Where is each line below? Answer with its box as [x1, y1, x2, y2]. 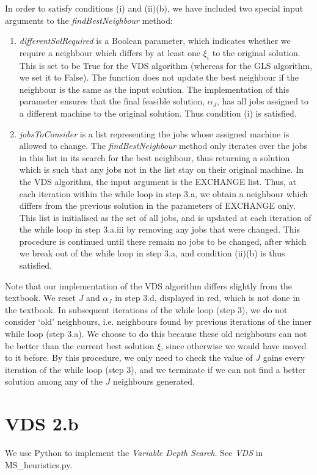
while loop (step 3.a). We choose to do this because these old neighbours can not [5, 327, 307, 340]
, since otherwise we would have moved [161, 339, 307, 352]
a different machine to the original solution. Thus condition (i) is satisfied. [19, 106, 297, 119]
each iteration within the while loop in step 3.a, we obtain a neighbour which [19, 187, 308, 200]
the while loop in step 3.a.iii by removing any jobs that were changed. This [19, 223, 300, 236]
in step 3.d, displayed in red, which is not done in [115, 291, 301, 304]
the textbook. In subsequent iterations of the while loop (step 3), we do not [5, 303, 288, 316]
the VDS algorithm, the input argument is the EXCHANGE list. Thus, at [19, 175, 297, 187]
